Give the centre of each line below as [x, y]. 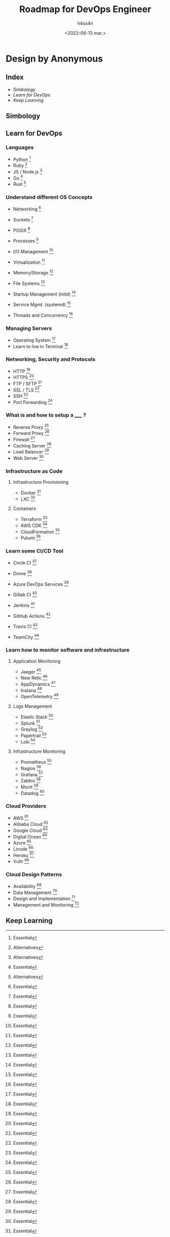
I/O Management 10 [33, 251]
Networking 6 [27, 209]
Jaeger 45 [31, 671]
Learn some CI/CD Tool [35, 551]
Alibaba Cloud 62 [31, 824]
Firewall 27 [24, 439]
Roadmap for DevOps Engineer [85, 9]
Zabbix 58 [31, 780]
